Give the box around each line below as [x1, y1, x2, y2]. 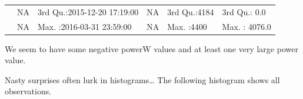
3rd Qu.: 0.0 [222, 5, 266, 18]
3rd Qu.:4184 [167, 5, 214, 18]
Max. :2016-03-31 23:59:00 [38, 20, 132, 32]
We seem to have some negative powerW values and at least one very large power [5, 42, 298, 54]
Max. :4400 [167, 20, 207, 32]
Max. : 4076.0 [222, 20, 271, 32]
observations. [5, 85, 52, 97]
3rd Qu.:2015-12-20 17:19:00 [38, 5, 139, 18]
